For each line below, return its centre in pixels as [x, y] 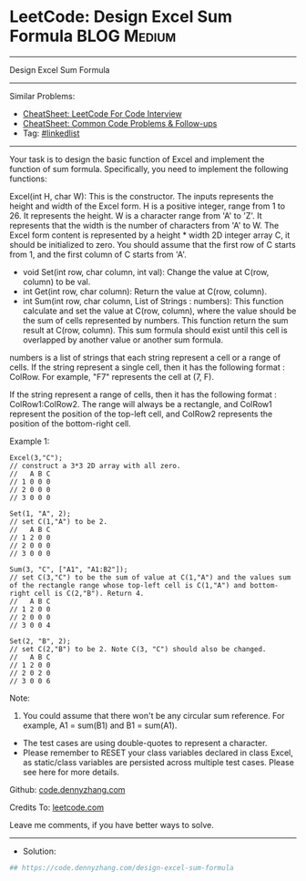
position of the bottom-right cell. [71, 423]
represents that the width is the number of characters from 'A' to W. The [144, 225]
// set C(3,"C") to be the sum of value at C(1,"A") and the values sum [150, 577]
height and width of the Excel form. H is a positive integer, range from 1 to [147, 206]
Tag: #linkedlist [51, 133]
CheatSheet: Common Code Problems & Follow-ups [120, 123]
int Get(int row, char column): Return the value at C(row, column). [144, 291]
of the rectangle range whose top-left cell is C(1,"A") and [128, 585]
